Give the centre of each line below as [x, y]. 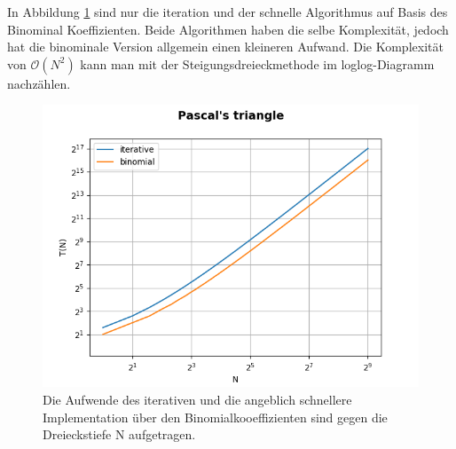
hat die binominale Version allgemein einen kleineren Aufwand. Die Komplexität [225, 47]
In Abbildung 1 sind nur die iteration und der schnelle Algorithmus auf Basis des [228, 12]
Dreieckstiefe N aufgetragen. [119, 434]
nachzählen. [39, 83]
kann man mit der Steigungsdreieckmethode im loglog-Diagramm [257, 63]
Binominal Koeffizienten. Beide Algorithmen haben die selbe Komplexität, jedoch [228, 29]
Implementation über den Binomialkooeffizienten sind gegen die [215, 417]
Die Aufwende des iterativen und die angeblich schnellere [197, 399]
